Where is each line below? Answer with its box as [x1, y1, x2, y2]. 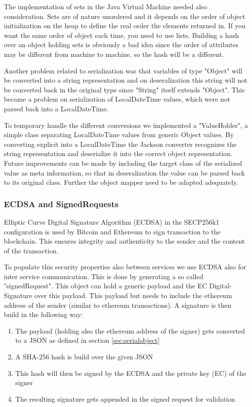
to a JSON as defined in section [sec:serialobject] [15, 335, 160, 345]
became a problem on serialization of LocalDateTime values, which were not [4, 94, 230, 104]
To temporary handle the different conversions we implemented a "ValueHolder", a [4, 120, 248, 130]
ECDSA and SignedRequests [4, 197, 119, 210]
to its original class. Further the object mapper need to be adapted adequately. [4, 177, 238, 187]
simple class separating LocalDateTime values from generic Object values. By [4, 129, 234, 140]
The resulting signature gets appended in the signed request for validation [15, 393, 236, 404]
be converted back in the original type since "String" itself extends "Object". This [4, 84, 245, 94]
